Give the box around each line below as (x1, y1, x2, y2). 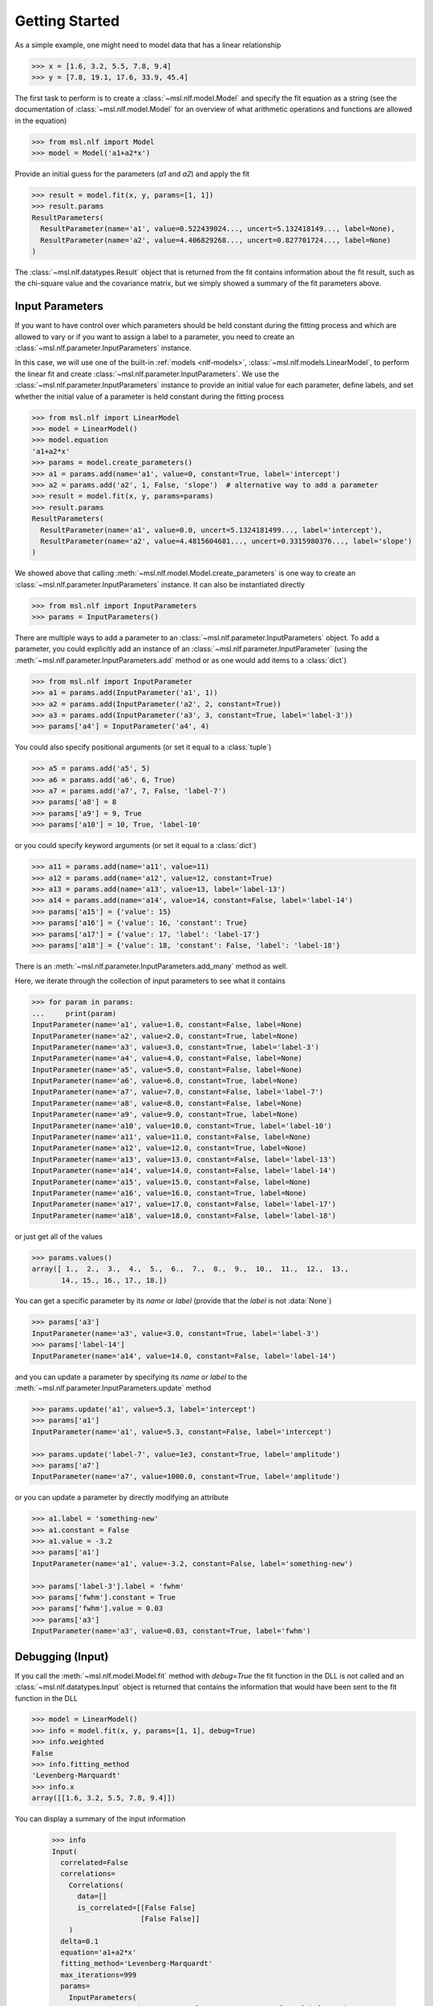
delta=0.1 (60, 1936, 99, 1946)
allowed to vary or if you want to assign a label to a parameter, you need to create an (14, 331, 295, 341)
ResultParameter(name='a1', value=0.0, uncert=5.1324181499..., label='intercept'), (40, 526, 383, 534)
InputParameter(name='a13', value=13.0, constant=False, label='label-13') (31, 1155, 337, 1163)
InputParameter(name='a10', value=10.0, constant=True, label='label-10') (31, 1121, 333, 1131)
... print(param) (31, 1009, 117, 1018)
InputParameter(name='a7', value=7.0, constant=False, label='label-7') (31, 1087, 324, 1097)
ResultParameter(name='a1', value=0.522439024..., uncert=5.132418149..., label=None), (40, 225, 396, 233)
